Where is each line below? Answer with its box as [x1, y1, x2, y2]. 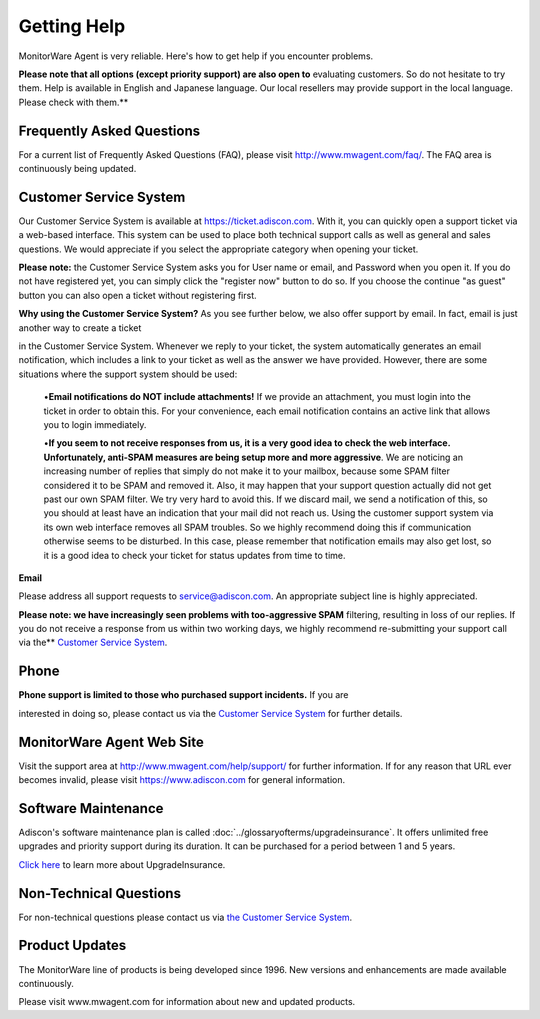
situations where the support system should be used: [18, 368, 238, 380]
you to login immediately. [43, 419, 147, 430]
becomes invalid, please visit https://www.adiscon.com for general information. [18, 774, 346, 786]
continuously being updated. [18, 163, 137, 175]
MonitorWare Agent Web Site [18, 733, 205, 750]
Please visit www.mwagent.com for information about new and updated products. [18, 996, 356, 1008]
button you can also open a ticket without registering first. [18, 289, 257, 301]
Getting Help [18, 15, 126, 37]
